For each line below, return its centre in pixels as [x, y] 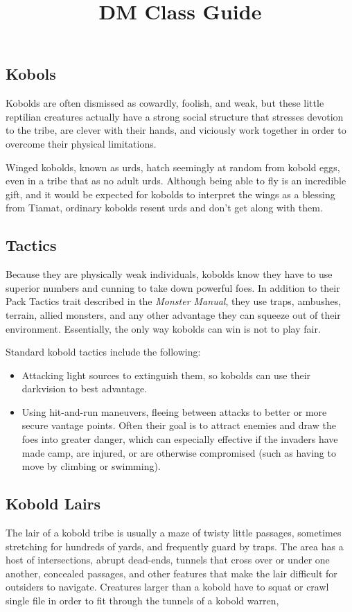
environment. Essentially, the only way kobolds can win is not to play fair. [163, 328]
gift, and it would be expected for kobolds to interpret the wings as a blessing [170, 194]
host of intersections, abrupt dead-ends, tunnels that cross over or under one [168, 560]
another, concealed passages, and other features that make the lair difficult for [171, 573]
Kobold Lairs [53, 504]
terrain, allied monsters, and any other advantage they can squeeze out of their [173, 314]
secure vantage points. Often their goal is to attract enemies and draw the [179, 425]
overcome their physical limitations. [81, 143]
